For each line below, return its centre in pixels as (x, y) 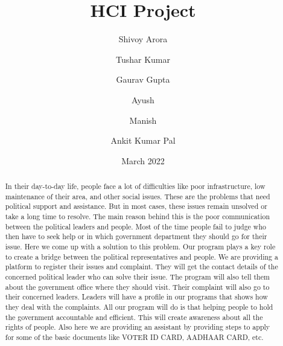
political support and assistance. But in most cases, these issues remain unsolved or (136, 206)
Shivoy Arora (143, 39)
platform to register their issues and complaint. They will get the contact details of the (141, 267)
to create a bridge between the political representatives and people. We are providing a (141, 256)
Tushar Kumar (143, 59)
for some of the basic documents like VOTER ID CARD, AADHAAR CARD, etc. (134, 337)
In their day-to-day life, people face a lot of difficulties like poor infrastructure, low (135, 186)
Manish (143, 120)
